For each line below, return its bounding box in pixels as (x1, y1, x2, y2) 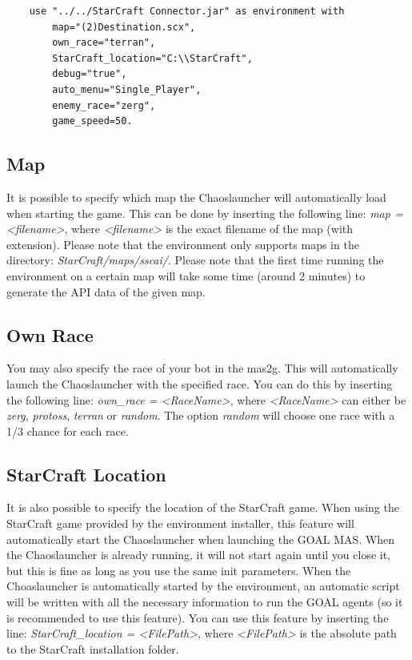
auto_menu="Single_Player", (52, 83, 202, 95)
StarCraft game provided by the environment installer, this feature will (6, 515, 354, 532)
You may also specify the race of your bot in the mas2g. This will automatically (6, 360, 398, 376)
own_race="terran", (52, 37, 156, 49)
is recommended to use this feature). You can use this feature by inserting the (6, 609, 389, 626)
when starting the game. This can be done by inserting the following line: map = (6, 204, 403, 221)
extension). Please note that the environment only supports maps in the (6, 235, 359, 252)
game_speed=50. (52, 115, 133, 127)
